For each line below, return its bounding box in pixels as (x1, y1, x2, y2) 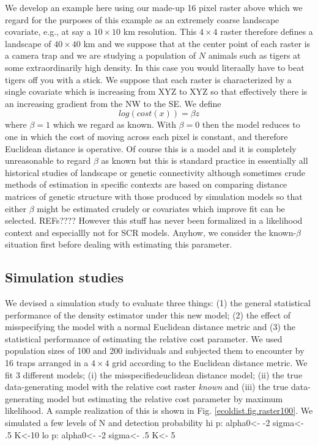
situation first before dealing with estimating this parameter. (5, 238, 232, 251)
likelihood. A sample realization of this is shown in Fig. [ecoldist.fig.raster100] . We (5, 404, 313, 417)
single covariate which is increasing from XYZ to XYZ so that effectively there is (5, 85, 308, 98)
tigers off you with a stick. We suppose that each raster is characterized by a (5, 73, 292, 86)
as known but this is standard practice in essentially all (101, 154, 308, 167)
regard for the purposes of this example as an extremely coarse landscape (5, 13, 279, 26)
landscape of (5, 37, 51, 50)
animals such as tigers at (208, 49, 301, 62)
